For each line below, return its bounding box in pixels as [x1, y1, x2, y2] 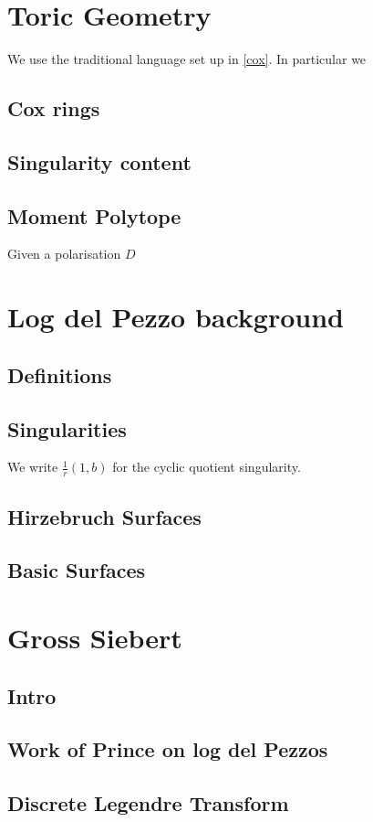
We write [7, 457, 58, 476]
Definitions [7, 360, 112, 389]
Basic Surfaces [7, 556, 146, 584]
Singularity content [7, 147, 192, 176]
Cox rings [7, 94, 100, 123]
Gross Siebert [7, 619, 182, 657]
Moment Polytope [7, 201, 181, 230]
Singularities [7, 414, 127, 443]
